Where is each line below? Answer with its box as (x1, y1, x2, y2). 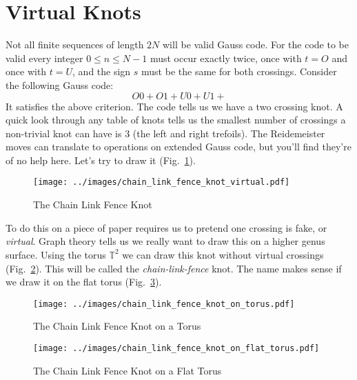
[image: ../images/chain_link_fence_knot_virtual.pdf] (33, 177, 290, 188)
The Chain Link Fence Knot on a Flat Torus (33, 363, 222, 377)
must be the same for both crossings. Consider (141, 64, 337, 79)
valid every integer (6, 50, 83, 65)
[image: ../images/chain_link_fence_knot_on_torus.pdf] (33, 299, 295, 309)
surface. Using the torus (6, 247, 106, 261)
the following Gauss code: (6, 77, 114, 92)
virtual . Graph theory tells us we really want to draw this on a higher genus (6, 234, 325, 248)
